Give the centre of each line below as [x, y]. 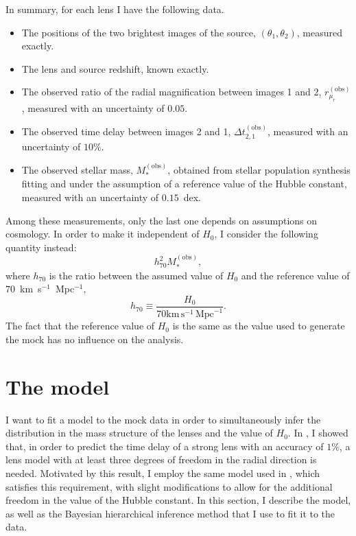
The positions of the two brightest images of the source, [139, 32]
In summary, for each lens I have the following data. [115, 9]
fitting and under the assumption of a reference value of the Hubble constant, [184, 184]
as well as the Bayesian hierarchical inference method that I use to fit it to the [170, 513]
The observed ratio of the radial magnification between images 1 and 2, [171, 92]
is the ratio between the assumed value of [136, 275]
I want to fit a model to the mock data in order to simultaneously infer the [163, 419]
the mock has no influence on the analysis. [95, 339]
